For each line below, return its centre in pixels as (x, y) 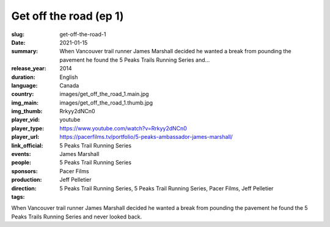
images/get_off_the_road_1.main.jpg (104, 94)
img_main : (25, 102)
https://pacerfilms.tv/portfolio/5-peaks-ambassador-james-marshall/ (146, 137)
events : (21, 154)
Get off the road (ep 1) (68, 16)
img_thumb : (27, 111)
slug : (18, 34)
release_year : (29, 69)
